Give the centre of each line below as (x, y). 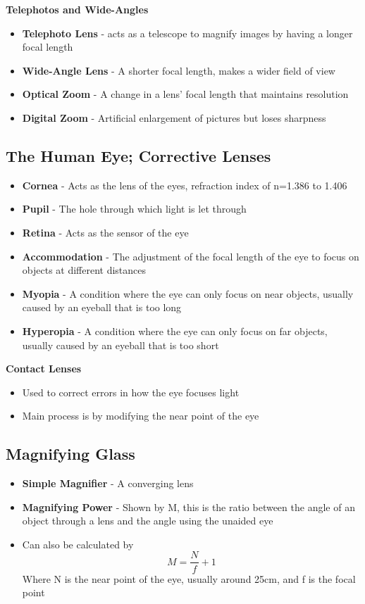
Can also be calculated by (78, 544)
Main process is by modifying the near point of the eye (141, 416)
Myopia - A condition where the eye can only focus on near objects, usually (188, 293)
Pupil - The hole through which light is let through (134, 209)
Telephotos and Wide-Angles (77, 9)
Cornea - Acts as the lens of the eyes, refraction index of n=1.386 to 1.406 (185, 185)
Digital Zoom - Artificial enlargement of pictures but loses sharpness (174, 117)
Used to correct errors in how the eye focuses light (131, 392)
